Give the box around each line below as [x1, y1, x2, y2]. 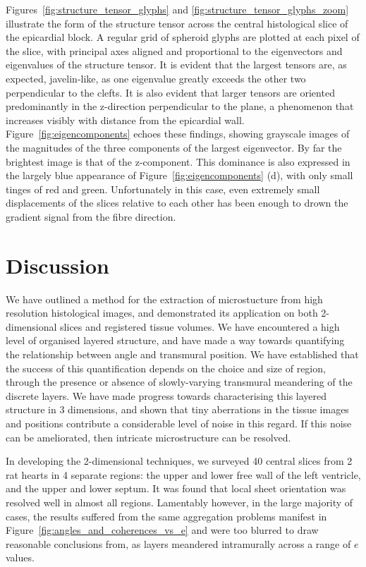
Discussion [6, 250, 109, 279]
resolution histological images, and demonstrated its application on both [6, 305, 318, 320]
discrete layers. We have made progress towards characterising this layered [6, 388, 327, 403]
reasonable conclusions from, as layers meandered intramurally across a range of [6, 536, 351, 551]
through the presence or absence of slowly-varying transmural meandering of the [6, 374, 353, 389]
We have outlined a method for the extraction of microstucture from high [6, 291, 323, 306]
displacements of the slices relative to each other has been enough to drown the [6, 195, 348, 210]
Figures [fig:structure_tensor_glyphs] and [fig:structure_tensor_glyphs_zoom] [6, 2, 349, 16]
